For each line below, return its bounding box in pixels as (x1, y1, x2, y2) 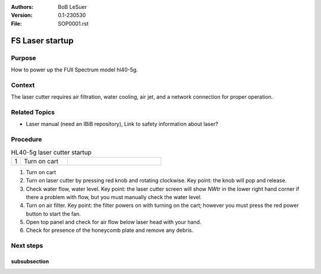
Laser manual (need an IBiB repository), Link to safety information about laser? (26, 121, 219, 128)
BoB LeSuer (58, 4, 87, 10)
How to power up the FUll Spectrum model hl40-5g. (11, 66, 138, 73)
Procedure (11, 135, 42, 143)
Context (11, 81, 35, 89)
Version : (11, 12, 33, 19)
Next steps (11, 241, 43, 250)
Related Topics (11, 108, 55, 116)
